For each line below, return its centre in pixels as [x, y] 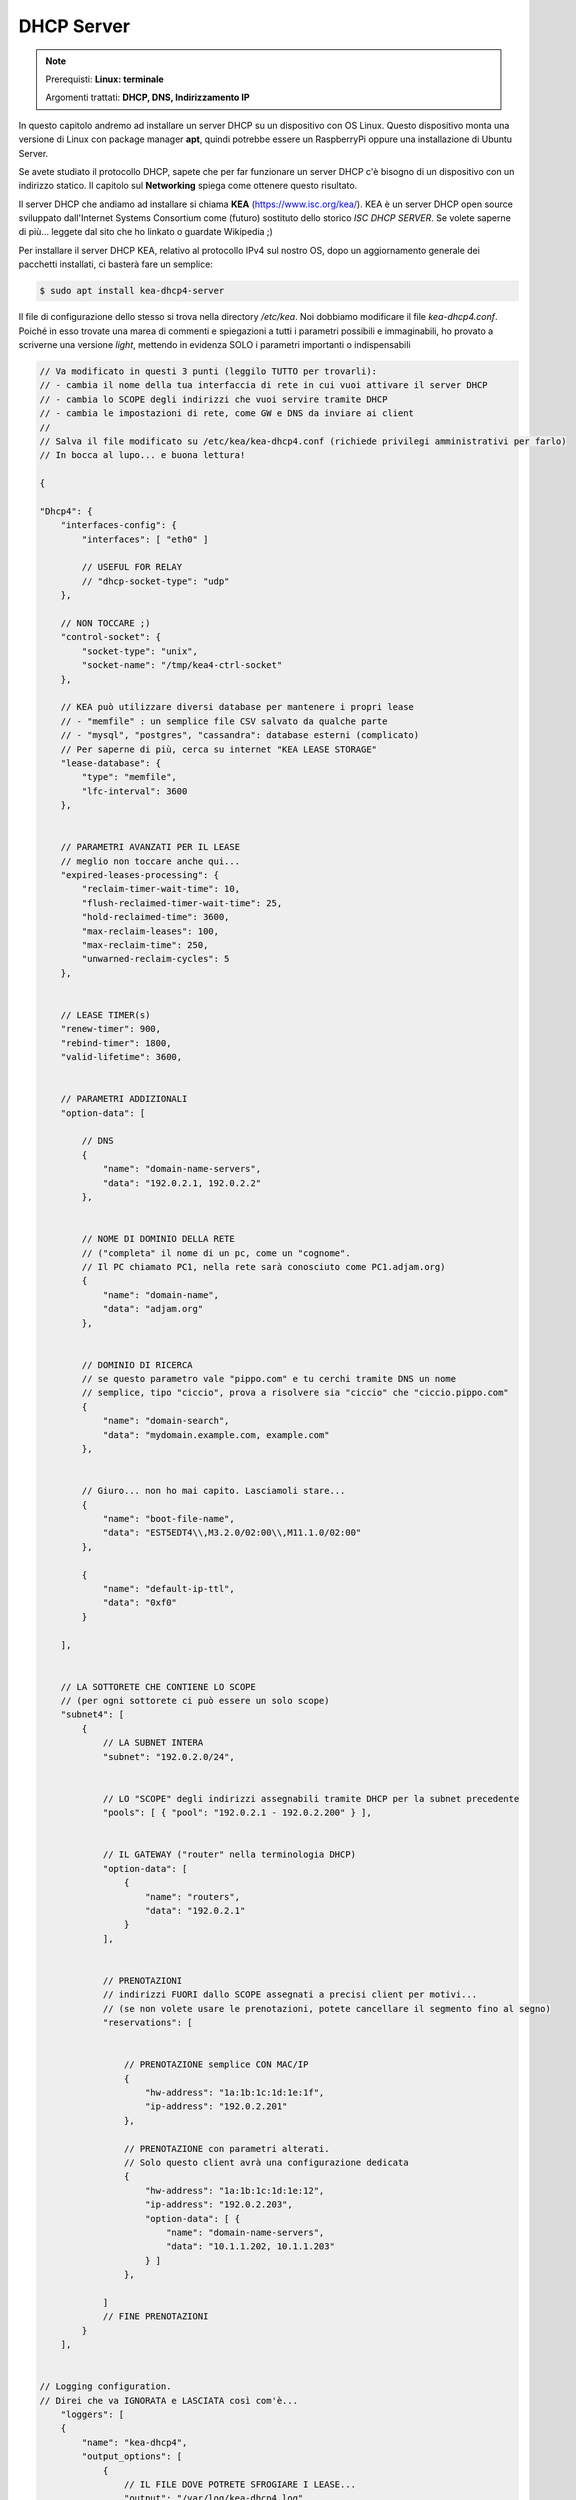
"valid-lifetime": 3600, [121, 1057]
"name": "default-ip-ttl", [168, 1588]
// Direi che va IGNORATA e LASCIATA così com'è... [169, 2400]
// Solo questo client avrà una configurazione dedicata [266, 2162]
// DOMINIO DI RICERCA [137, 1364]
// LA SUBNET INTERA [153, 1743]
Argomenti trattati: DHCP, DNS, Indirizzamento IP [147, 97]
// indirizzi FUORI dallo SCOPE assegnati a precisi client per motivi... [290, 1994]
